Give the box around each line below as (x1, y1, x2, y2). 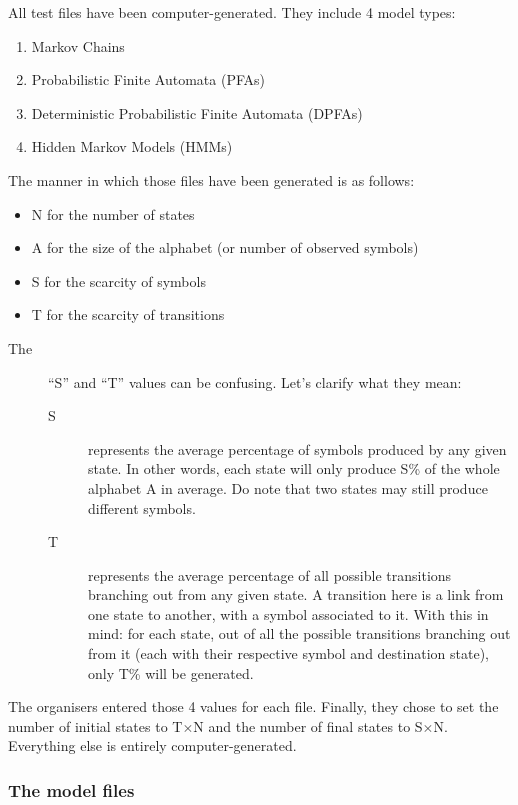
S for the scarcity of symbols (31, 270, 206, 291)
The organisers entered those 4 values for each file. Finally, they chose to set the (8, 696, 499, 717)
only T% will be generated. (88, 662, 254, 683)
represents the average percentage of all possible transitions (88, 564, 452, 585)
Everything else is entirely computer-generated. (8, 735, 297, 756)
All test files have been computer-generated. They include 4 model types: (8, 2, 456, 22)
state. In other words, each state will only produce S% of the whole (88, 458, 500, 479)
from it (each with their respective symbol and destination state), (88, 643, 489, 664)
